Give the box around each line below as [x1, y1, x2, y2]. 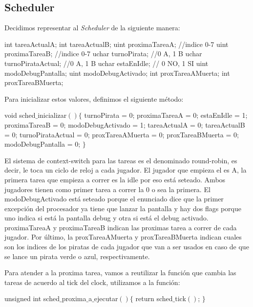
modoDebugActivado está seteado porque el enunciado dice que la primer [4, 194, 224, 204]
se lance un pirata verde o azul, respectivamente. [4, 251, 150, 261]
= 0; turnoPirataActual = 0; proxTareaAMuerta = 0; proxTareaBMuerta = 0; [4, 129, 239, 139]
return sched [135, 293, 173, 304]
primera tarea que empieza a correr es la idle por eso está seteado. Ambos [4, 174, 226, 184]
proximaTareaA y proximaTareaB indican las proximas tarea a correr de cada [4, 222, 237, 232]
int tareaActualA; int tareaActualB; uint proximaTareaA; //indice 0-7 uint [4, 39, 229, 49]
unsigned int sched [4, 293, 60, 304]
